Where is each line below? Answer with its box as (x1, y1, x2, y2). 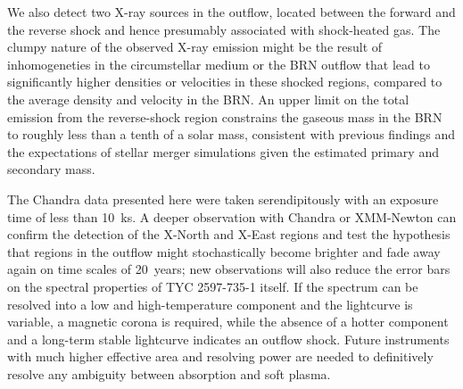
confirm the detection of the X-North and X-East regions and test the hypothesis (7, 225, 451, 244)
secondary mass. (7, 160, 95, 178)
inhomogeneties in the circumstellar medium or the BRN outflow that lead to (7, 54, 430, 73)
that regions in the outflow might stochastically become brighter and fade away (7, 242, 441, 261)
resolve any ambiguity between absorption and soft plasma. (7, 364, 331, 383)
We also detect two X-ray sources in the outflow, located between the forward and (7, 3, 456, 21)
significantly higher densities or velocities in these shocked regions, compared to (7, 72, 442, 91)
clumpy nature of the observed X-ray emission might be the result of (7, 37, 383, 56)
